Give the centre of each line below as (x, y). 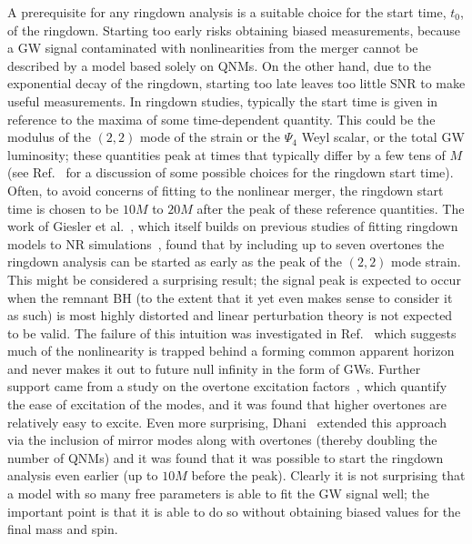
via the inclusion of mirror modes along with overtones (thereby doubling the (222, 440)
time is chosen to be (63, 208)
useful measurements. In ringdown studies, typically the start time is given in (223, 101)
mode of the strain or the (210, 137)
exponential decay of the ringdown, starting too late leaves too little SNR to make (236, 83)
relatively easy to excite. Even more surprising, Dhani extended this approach (227, 422)
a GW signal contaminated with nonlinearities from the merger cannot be (213, 48)
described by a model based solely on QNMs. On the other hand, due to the (219, 65)
